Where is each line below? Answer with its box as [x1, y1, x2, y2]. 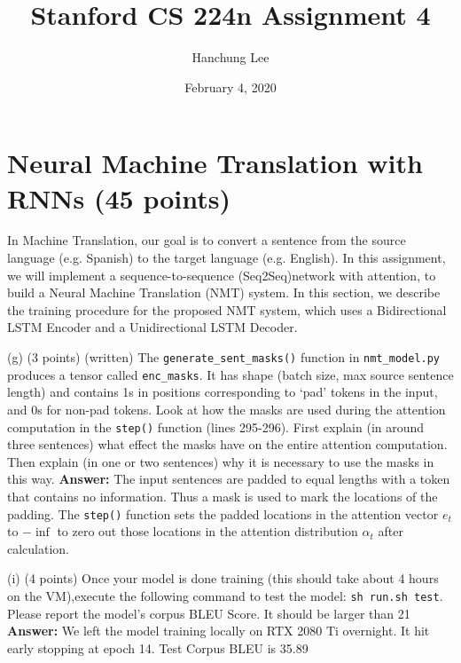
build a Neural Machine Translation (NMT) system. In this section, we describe [7, 283, 441, 302]
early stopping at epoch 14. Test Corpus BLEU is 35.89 [7, 638, 309, 657]
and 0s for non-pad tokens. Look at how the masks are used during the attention [7, 399, 446, 418]
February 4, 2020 [184, 77, 277, 96]
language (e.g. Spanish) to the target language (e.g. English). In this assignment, [7, 249, 446, 267]
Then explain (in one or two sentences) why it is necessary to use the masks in [7, 452, 434, 470]
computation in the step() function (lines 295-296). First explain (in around [7, 417, 425, 436]
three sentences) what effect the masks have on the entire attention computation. [7, 435, 448, 454]
